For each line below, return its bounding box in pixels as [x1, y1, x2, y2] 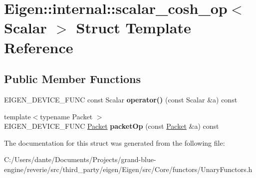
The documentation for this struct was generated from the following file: [4, 137, 225, 148]
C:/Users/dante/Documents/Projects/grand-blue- [4, 154, 156, 165]
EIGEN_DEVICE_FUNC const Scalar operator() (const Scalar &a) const [4, 94, 238, 104]
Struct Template [76, 17, 191, 38]
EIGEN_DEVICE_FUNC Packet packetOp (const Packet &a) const [4, 121, 219, 131]
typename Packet [40, 111, 93, 121]
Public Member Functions [4, 71, 141, 87]
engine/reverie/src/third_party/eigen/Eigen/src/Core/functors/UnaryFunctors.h [4, 164, 253, 174]
